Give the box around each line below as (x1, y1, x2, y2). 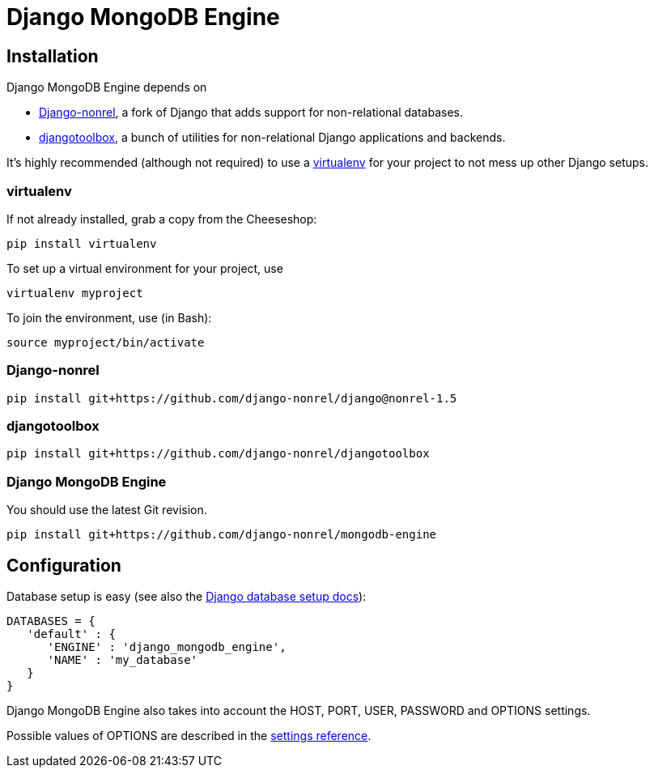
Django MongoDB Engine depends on (6, 80, 207, 95)
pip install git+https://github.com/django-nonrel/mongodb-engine (6, 528, 437, 542)
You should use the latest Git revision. (6, 503, 207, 517)
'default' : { (27, 627, 116, 641)
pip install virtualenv (6, 236, 157, 250)
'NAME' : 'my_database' (47, 653, 198, 667)
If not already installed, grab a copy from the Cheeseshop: (6, 211, 317, 226)
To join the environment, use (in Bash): (6, 310, 212, 325)
